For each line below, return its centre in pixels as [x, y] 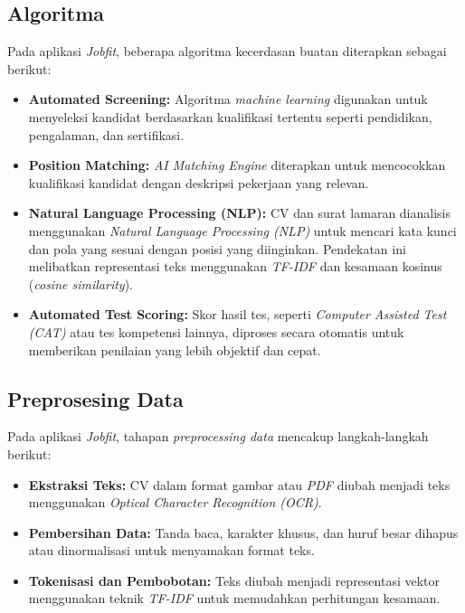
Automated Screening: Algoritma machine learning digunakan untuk [228, 99]
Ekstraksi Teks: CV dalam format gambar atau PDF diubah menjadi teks [239, 484]
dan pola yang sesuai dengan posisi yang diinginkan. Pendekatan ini [217, 248]
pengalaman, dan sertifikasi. [106, 134]
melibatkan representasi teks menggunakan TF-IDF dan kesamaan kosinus [235, 266]
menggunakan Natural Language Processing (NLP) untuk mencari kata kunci [242, 230]
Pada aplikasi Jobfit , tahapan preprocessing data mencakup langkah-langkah [218, 436]
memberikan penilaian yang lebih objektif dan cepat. [175, 349]
